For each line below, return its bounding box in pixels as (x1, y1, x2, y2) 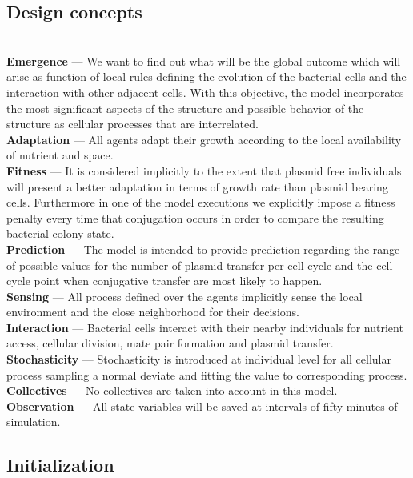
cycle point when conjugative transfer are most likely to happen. (6, 272, 323, 289)
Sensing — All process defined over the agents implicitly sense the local (6, 287, 363, 304)
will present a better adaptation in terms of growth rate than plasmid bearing (6, 178, 388, 195)
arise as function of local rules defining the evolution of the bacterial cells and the (6, 68, 407, 85)
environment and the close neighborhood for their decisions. (6, 303, 299, 320)
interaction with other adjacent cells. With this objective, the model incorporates (6, 83, 404, 100)
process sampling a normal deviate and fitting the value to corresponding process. (6, 366, 407, 383)
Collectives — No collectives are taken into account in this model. (6, 382, 338, 399)
